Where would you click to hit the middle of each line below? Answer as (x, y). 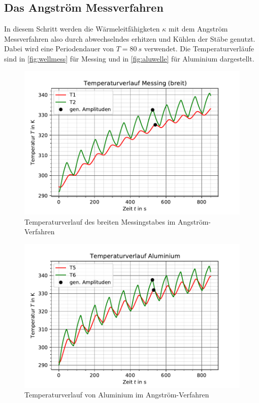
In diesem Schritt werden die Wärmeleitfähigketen (82, 29)
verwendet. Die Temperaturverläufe (199, 49)
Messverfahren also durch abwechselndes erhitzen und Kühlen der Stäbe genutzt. (130, 38)
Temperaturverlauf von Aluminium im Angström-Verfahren (117, 395)
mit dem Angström (198, 29)
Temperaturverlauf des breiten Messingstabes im (100, 221)
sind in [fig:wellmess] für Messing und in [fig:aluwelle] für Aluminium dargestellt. (129, 58)
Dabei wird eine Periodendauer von (59, 49)
